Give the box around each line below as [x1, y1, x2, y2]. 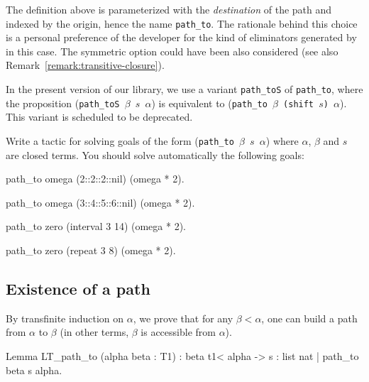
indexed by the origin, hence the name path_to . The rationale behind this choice [6, 16, 358, 31]
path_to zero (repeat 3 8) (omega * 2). [6, 242, 176, 257]
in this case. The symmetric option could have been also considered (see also [6, 43, 338, 58]
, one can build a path [261, 310, 358, 325]
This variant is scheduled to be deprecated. [6, 109, 193, 124]
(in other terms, [60, 324, 129, 339]
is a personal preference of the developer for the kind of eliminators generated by [6, 30, 357, 45]
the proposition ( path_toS [6, 95, 120, 110]
